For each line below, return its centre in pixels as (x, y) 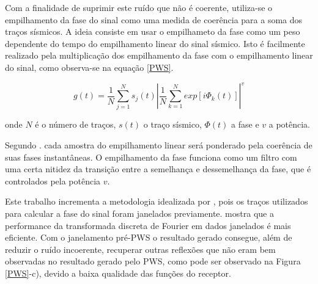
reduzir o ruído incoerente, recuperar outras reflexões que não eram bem (140, 249)
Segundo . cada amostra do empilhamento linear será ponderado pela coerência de (159, 144)
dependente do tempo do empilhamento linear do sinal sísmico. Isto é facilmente (155, 43)
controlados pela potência (53, 180)
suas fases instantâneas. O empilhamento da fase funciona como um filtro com (151, 157)
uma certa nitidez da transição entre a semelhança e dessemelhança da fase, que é (158, 169)
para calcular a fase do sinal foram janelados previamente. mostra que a (139, 213)
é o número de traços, (76, 124)
